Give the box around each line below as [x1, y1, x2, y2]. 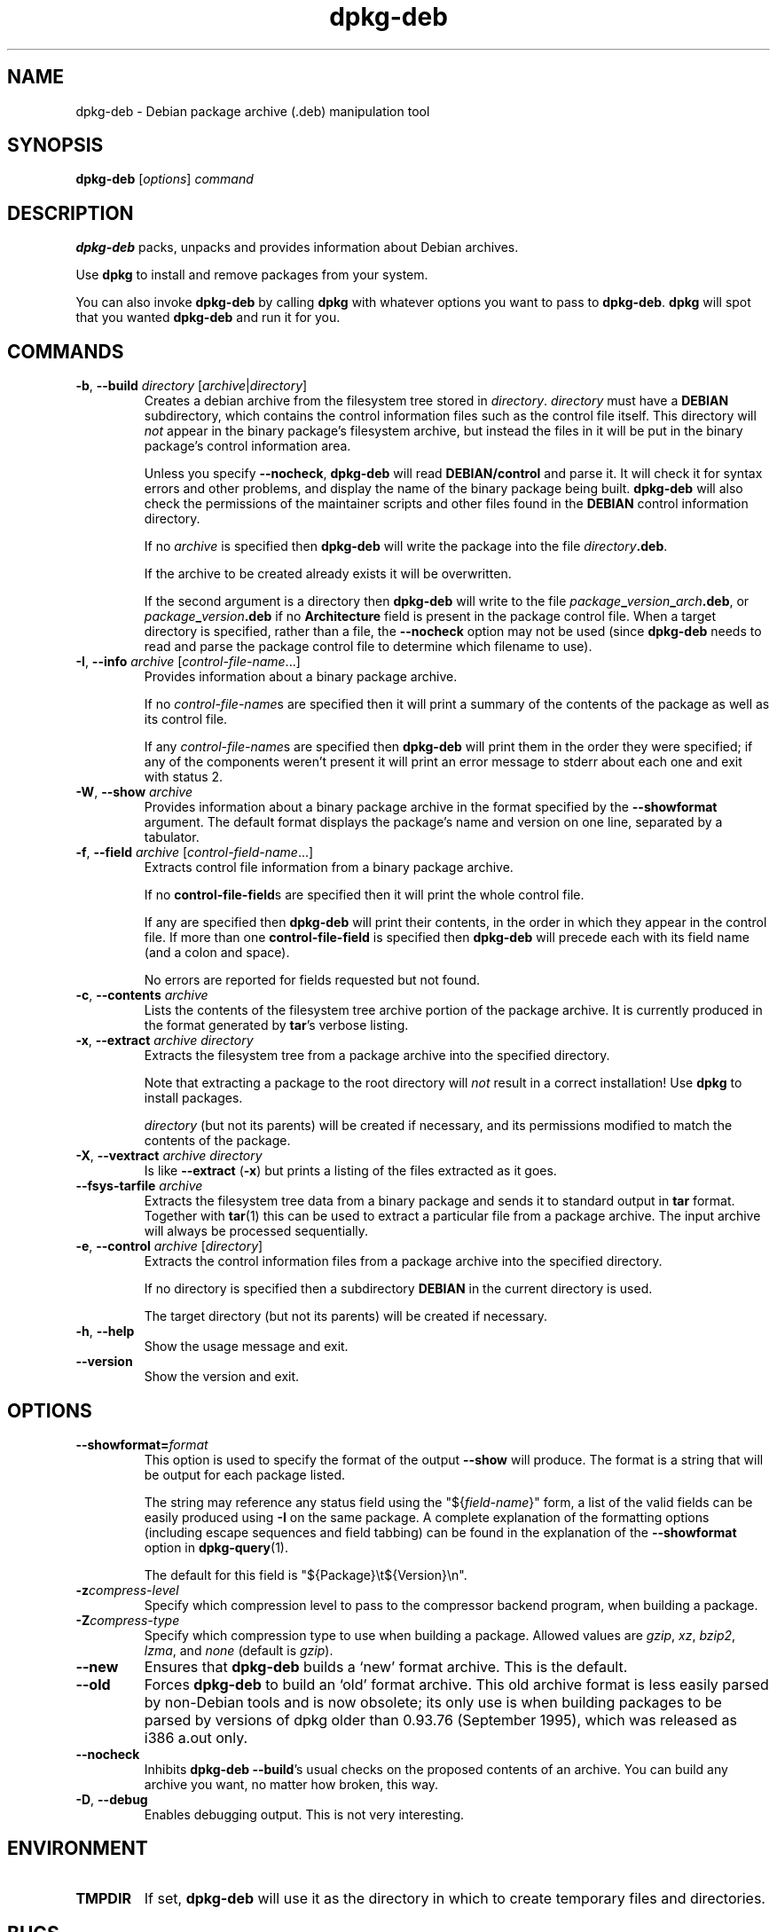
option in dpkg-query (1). [144, 1539, 288, 1555]
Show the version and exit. [144, 1369, 300, 1385]
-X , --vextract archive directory [75, 1148, 263, 1164]
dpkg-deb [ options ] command [75, 171, 254, 187]
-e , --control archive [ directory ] [75, 1238, 263, 1254]
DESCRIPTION [7, 201, 134, 224]
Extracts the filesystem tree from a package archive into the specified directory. [144, 1048, 610, 1064]
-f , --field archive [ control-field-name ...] [75, 844, 314, 860]
